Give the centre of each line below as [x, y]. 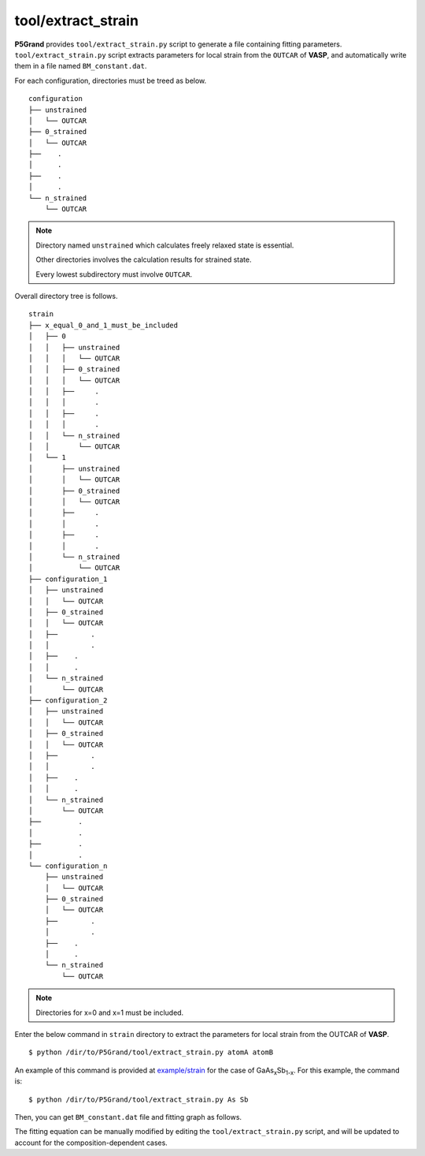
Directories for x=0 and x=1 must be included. [110, 1012]
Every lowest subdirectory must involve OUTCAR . [114, 274]
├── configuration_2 [68, 701]
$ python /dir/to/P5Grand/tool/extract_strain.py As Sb [139, 1099]
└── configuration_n [68, 866]
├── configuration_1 [68, 579]
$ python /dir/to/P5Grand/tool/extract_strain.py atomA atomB [151, 1052]
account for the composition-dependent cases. [91, 1143]
